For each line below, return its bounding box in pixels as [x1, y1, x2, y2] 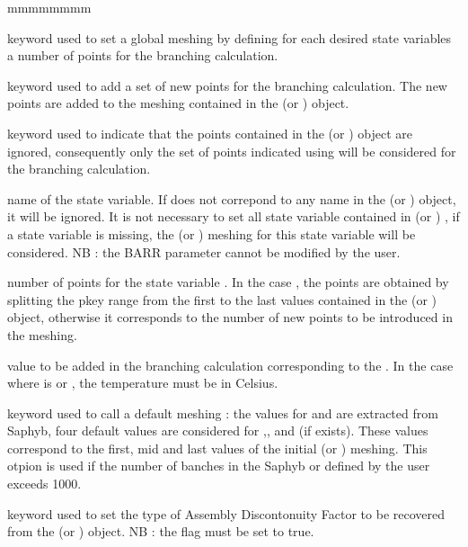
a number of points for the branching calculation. [7, 46, 278, 65]
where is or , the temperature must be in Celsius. [7, 373, 278, 392]
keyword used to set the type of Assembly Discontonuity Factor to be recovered [7, 504, 445, 523]
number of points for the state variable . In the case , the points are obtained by [7, 273, 449, 291]
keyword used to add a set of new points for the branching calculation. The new [7, 76, 447, 94]
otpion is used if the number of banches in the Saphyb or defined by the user [7, 456, 430, 475]
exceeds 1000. [7, 474, 82, 493]
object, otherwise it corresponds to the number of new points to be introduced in [7, 308, 453, 327]
